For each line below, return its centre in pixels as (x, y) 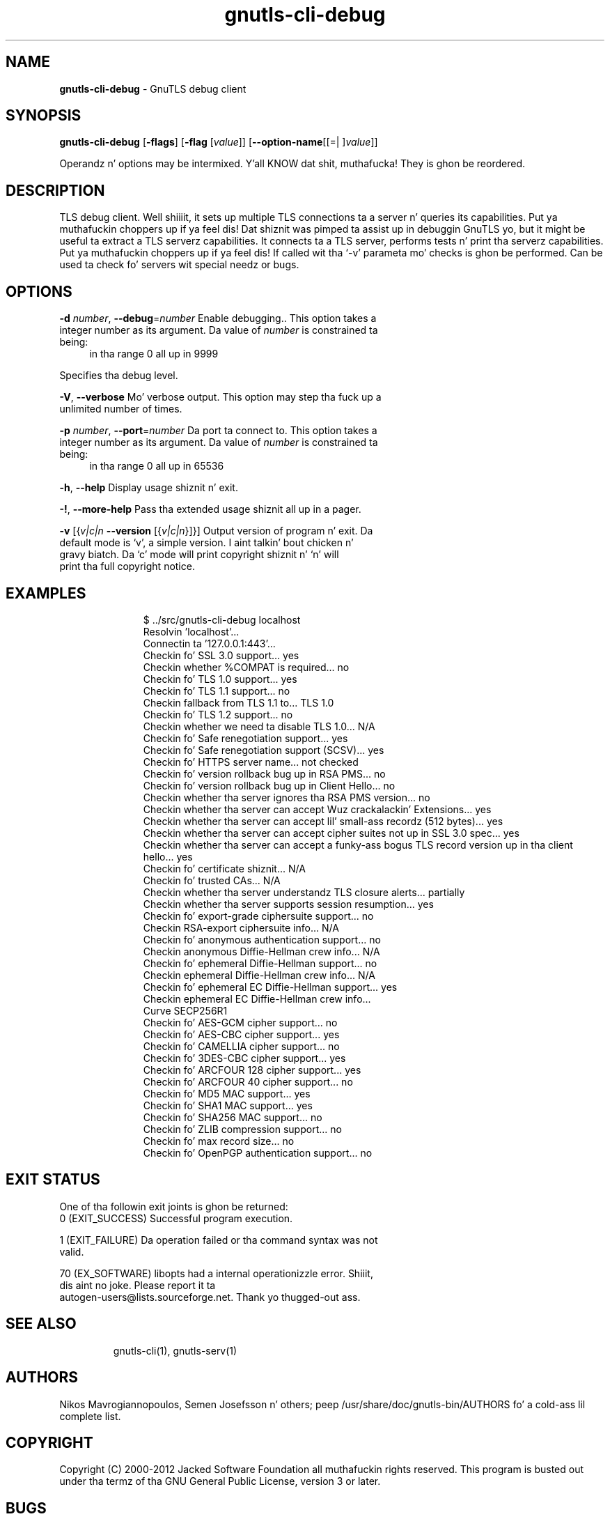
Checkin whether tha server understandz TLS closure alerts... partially (304, 892)
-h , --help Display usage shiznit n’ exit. (149, 488)
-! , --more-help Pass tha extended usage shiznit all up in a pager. (210, 509)
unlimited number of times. (121, 409)
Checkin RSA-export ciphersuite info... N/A (241, 927)
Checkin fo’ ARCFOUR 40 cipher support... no (248, 1081)
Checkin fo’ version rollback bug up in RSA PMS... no (264, 773)
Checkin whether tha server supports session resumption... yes (288, 904)
